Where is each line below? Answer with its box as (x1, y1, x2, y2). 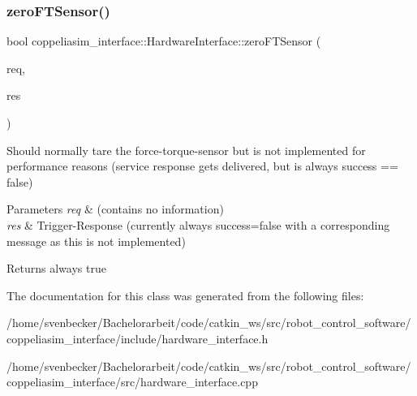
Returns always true (6, 260, 106, 277)
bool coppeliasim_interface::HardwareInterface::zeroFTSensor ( (6, 32, 321, 49)
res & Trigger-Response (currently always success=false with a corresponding (6, 216, 390, 233)
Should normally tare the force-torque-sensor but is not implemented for (6, 141, 366, 158)
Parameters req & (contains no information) (6, 200, 224, 217)
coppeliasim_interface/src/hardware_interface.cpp (6, 373, 258, 390)
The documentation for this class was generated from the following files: (6, 286, 364, 303)
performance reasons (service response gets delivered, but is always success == (6, 157, 398, 174)
